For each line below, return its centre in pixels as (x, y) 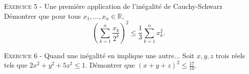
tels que (16, 65)
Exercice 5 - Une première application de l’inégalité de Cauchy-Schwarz (113, 6)
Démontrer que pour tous (43, 16)
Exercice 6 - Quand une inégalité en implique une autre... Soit (99, 55)
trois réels (230, 55)
